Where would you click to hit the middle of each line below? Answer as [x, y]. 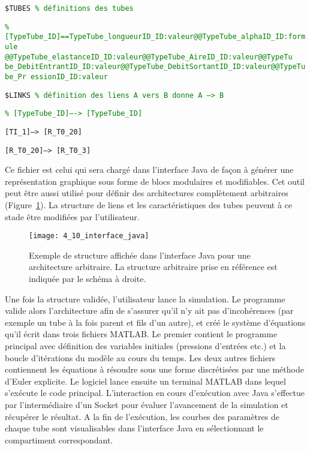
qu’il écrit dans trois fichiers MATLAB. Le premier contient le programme [141, 334]
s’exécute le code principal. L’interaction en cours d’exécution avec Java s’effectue [155, 393]
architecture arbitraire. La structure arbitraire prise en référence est [153, 267]
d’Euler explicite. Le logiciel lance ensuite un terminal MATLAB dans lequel [145, 381]
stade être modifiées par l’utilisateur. [72, 216]
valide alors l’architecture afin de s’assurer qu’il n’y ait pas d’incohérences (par [149, 310]
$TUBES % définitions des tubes [69, 8]
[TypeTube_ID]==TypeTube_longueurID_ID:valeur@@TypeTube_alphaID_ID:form [155, 37]
